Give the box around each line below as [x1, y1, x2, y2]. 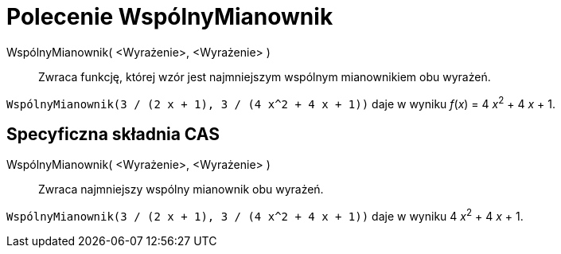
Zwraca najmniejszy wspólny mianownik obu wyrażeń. [38, 182, 324, 197]
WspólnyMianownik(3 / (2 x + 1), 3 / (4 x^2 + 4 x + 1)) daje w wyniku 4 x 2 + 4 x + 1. [6, 207, 524, 223]
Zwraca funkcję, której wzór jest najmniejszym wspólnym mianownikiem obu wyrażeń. [38, 69, 491, 84]
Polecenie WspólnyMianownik [6, 3, 333, 30]
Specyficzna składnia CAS [6, 123, 220, 144]
